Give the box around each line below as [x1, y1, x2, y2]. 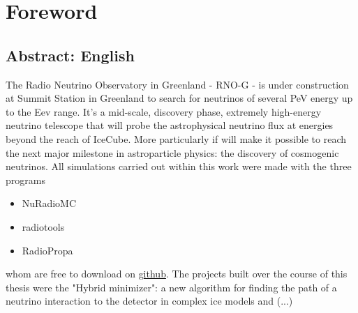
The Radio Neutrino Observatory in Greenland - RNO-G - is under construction [6, 77, 349, 91]
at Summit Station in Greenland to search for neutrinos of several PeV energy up [6, 91, 353, 105]
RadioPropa [22, 243, 73, 257]
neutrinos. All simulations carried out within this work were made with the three [6, 159, 352, 174]
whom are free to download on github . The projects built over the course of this [6, 266, 348, 281]
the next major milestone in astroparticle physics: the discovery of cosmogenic [6, 145, 339, 160]
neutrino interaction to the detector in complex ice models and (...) [6, 293, 293, 308]
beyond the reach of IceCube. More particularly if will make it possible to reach [6, 131, 347, 146]
